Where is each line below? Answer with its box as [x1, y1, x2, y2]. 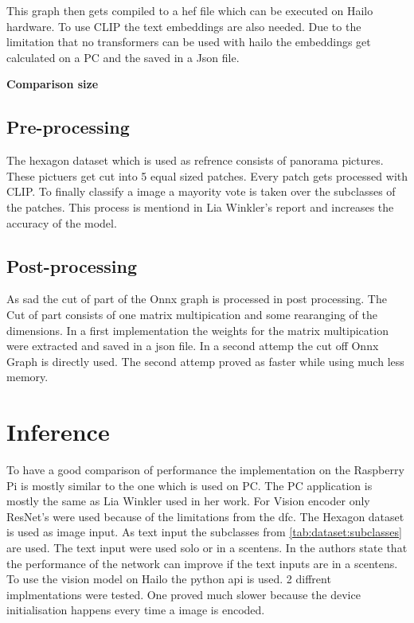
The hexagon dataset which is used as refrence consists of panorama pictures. [6, 152, 384, 169]
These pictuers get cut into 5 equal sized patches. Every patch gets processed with [6, 167, 408, 184]
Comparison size [6, 76, 99, 92]
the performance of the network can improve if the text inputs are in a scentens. [6, 555, 398, 571]
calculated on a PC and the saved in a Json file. [6, 49, 240, 65]
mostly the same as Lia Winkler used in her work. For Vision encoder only [6, 493, 370, 509]
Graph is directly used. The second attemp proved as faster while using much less [6, 352, 404, 369]
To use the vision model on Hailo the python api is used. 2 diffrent [6, 570, 331, 587]
